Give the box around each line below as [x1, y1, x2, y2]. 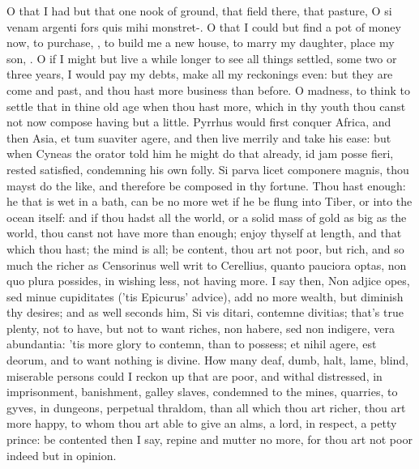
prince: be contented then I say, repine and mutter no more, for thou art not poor [6, 431, 413, 448]
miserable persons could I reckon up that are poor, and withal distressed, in [6, 367, 383, 384]
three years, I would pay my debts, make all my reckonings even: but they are [6, 66, 393, 83]
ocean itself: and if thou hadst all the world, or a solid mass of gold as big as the [6, 208, 407, 225]
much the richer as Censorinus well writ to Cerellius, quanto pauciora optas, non [6, 256, 407, 273]
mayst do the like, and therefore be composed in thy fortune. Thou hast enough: [6, 177, 406, 194]
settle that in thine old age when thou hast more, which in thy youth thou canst [6, 97, 406, 114]
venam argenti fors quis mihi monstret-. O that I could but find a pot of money [6, 18, 401, 35]
